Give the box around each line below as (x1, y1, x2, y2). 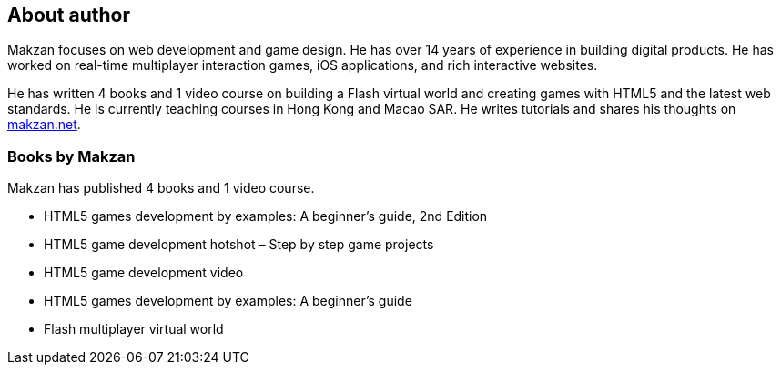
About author (7, 4, 131, 26)
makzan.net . (7, 116, 81, 133)
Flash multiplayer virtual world (44, 321, 224, 337)
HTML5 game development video (44, 265, 244, 281)
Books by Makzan (7, 146, 136, 166)
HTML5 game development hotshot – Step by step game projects (44, 236, 434, 253)
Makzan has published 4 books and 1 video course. (7, 180, 315, 196)
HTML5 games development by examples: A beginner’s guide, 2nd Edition (44, 208, 488, 225)
